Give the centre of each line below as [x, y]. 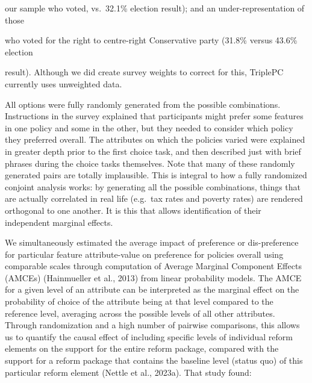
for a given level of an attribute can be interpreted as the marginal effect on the [152, 289]
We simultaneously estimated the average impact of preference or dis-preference [152, 242]
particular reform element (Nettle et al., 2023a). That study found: [128, 372]
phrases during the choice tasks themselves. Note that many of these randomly [150, 163]
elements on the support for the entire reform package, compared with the [142, 348]
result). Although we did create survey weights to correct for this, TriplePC [144, 72]
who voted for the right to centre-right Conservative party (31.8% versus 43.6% [151, 40]
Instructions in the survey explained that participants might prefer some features [154, 116]
